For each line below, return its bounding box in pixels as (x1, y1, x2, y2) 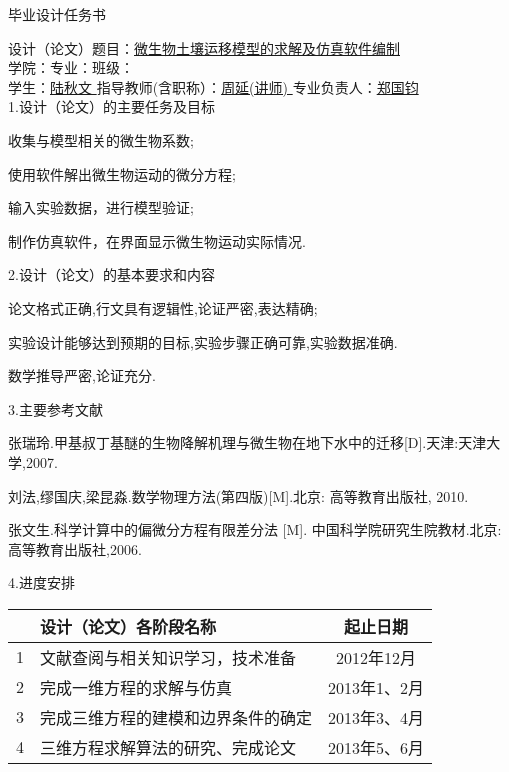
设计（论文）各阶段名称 (40, 614, 217, 638)
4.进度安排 (8, 572, 75, 593)
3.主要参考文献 (8, 398, 103, 419)
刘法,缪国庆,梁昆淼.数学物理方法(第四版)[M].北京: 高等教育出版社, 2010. (8, 485, 469, 506)
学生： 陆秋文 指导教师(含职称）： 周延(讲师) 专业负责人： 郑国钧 (8, 76, 419, 97)
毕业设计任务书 (8, 4, 106, 24)
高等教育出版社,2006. (8, 538, 142, 559)
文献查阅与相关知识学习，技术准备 (40, 645, 297, 669)
